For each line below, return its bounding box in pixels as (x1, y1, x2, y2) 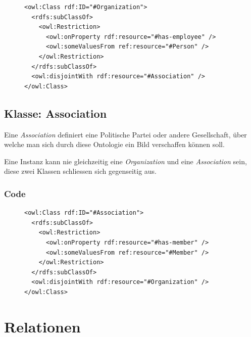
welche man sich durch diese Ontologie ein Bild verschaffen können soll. (4, 139, 225, 150)
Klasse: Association (4, 105, 107, 121)
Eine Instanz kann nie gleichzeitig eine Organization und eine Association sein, (4, 156, 247, 166)
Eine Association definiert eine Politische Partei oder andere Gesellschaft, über (4, 129, 247, 139)
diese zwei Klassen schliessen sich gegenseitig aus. (4, 166, 157, 176)
